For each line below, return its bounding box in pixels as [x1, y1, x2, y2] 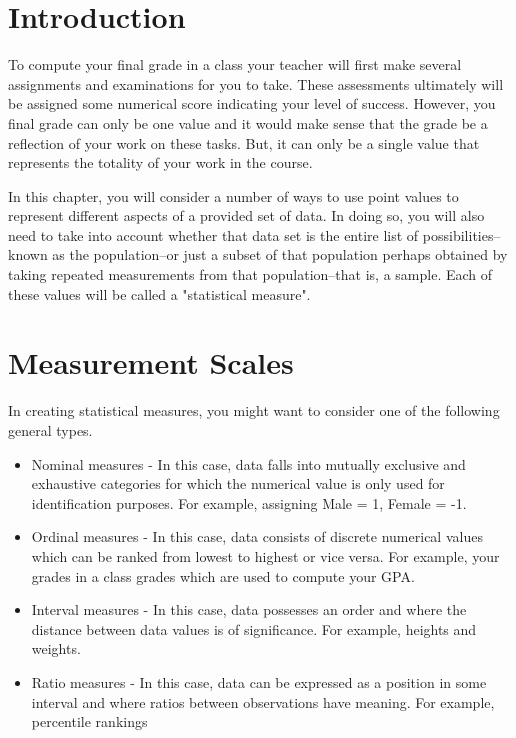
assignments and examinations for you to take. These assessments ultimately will [8, 73, 504, 94]
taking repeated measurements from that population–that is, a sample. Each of [8, 264, 493, 285]
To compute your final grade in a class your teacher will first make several [8, 54, 462, 75]
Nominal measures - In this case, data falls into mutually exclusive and [31, 453, 466, 474]
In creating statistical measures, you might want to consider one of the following [8, 400, 500, 421]
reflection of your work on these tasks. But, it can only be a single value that [8, 132, 480, 153]
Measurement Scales [8, 342, 294, 383]
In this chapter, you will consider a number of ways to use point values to [8, 185, 459, 206]
